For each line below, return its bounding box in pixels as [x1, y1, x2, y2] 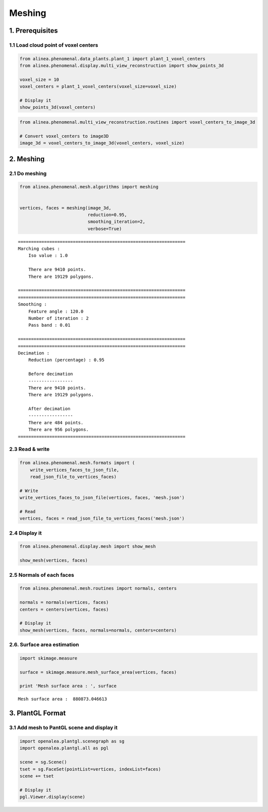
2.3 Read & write [9, 446, 50, 452]
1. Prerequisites [9, 26, 58, 35]
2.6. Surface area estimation [9, 641, 79, 648]
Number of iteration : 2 [28, 315, 89, 321]
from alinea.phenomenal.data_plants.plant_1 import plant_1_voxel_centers [19, 56, 206, 62]
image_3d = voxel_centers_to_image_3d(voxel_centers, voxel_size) [19, 140, 185, 146]
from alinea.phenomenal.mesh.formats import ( [19, 460, 135, 466]
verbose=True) [87, 226, 122, 231]
